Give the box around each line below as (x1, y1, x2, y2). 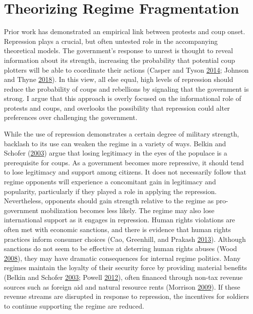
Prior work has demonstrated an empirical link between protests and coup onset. (4, 26, 245, 37)
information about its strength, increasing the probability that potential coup (4, 55, 235, 65)
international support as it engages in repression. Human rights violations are (4, 215, 235, 225)
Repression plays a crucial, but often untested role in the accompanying (4, 36, 218, 46)
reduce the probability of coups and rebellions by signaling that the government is (4, 83, 249, 94)
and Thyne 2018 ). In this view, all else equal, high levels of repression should (4, 74, 234, 84)
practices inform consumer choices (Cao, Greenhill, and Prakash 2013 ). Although (4, 234, 246, 244)
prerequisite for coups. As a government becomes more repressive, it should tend (4, 157, 244, 167)
